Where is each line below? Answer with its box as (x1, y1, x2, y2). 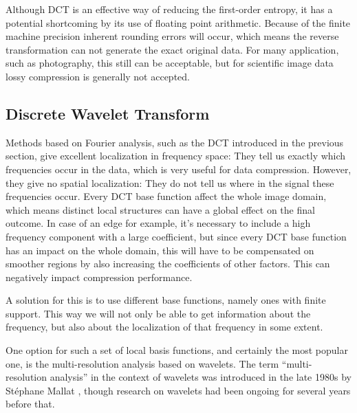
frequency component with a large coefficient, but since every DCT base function (6, 229, 347, 243)
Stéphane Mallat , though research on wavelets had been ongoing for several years (6, 383, 351, 397)
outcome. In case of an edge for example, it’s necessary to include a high (6, 216, 311, 230)
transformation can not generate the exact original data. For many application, (6, 42, 339, 56)
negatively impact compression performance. (6, 269, 193, 284)
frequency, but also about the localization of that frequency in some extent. (6, 320, 323, 334)
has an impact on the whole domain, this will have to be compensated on (6, 243, 314, 257)
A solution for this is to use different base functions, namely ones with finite (6, 293, 326, 307)
